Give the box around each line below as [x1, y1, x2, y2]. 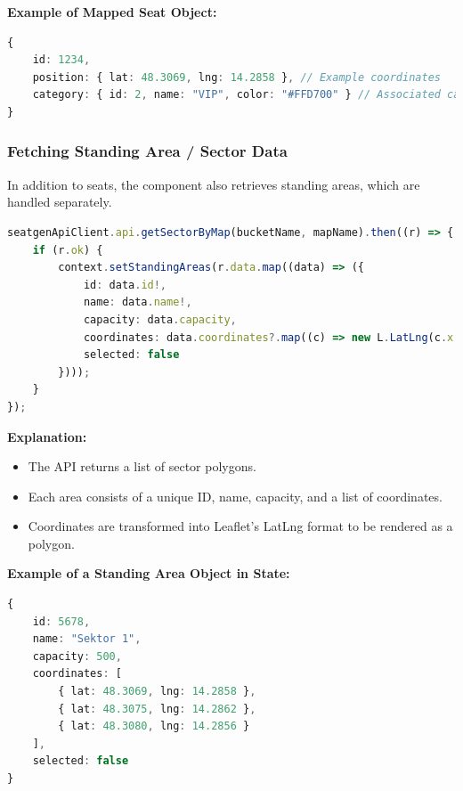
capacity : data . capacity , [83, 313, 237, 326]
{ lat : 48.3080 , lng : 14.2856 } [58, 720, 250, 733]
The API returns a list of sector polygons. [28, 457, 256, 476]
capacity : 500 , [32, 649, 122, 663]
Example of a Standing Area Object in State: [7, 564, 290, 583]
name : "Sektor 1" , [32, 632, 142, 646]
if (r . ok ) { [32, 243, 103, 257]
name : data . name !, [83, 296, 192, 309]
